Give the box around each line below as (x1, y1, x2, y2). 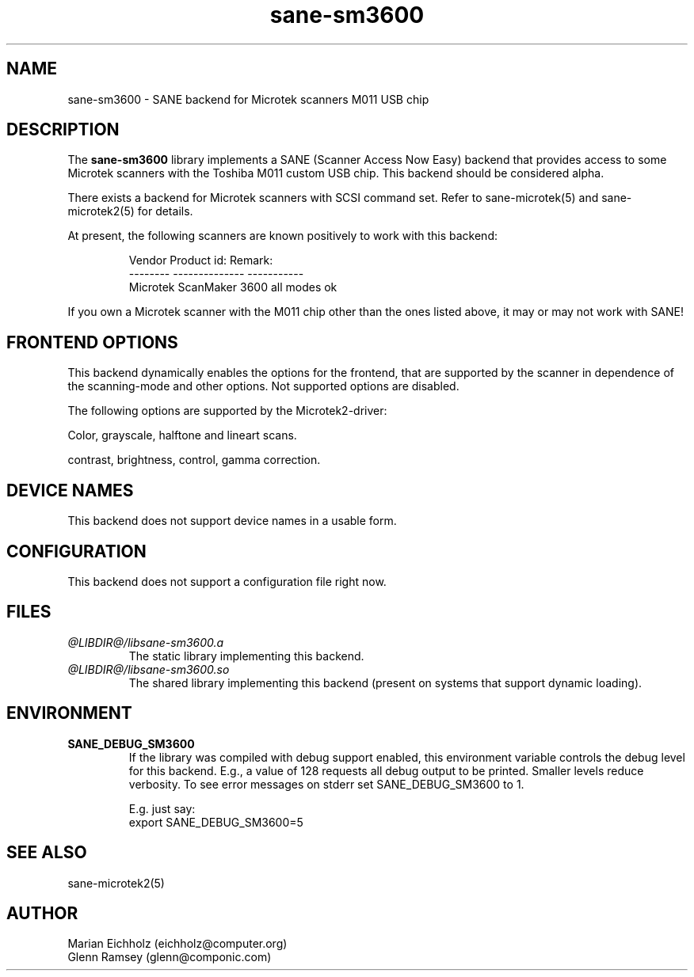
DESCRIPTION (6, 120, 120, 140)
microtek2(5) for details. (67, 204, 193, 219)
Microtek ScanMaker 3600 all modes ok (128, 280, 337, 295)
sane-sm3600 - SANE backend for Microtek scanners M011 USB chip (67, 92, 429, 106)
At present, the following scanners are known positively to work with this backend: (67, 229, 498, 243)
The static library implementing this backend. (128, 648, 364, 663)
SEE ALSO (6, 842, 87, 863)
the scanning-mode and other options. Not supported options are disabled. (67, 379, 459, 393)
